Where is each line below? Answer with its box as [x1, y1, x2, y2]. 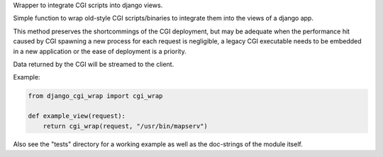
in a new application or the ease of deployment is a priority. [13, 47, 187, 55]
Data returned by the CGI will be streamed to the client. [13, 60, 174, 68]
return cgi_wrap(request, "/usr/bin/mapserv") [43, 121, 209, 130]
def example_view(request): [28, 112, 126, 120]
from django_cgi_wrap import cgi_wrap [28, 92, 163, 100]
